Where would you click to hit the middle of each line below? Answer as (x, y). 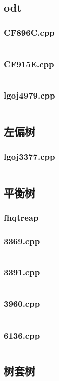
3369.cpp (22, 240)
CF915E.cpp (29, 63)
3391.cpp (22, 272)
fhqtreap (21, 218)
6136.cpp (22, 335)
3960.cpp (22, 303)
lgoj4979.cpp (30, 95)
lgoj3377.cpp (30, 156)
